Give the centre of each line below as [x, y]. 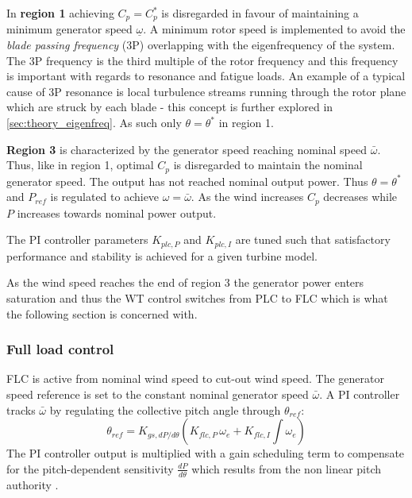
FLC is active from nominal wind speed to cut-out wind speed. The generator [195, 378]
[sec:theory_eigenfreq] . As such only [94, 123]
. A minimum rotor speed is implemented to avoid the [274, 29]
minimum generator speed [69, 29]
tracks [21, 409]
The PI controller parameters [77, 239]
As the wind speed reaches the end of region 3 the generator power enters [185, 282]
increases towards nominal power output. [117, 212]
